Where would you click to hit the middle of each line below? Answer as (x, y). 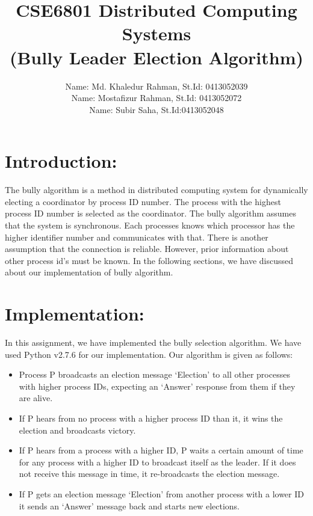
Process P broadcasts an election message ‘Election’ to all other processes (154, 374)
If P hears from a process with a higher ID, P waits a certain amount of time (161, 450)
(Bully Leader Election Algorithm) (156, 57)
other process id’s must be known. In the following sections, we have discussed (149, 260)
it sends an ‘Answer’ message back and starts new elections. (129, 505)
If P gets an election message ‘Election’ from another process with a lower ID (161, 494)
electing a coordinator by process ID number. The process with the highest (143, 201)
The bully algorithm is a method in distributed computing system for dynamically (156, 190)
